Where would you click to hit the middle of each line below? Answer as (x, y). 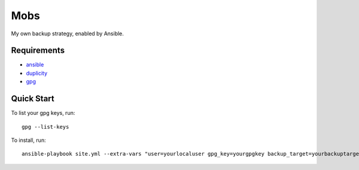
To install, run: (28, 140)
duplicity (37, 73)
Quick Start (33, 99)
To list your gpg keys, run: (43, 113)
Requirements (38, 51)
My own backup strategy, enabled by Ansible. (67, 34)
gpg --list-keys (45, 127)
